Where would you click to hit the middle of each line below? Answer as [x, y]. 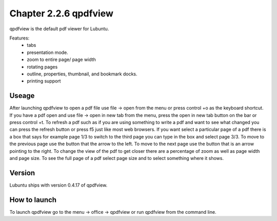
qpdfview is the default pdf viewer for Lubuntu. [59, 29]
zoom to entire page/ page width [61, 59]
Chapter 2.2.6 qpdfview [62, 13]
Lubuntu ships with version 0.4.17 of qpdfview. [58, 185]
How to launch [33, 200]
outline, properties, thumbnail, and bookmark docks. [82, 74]
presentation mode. [48, 52]
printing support [44, 81]
